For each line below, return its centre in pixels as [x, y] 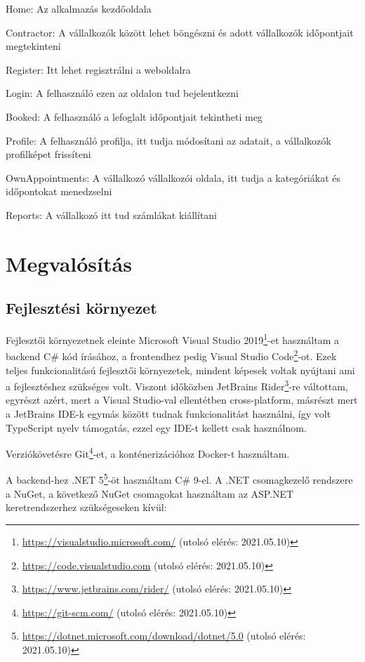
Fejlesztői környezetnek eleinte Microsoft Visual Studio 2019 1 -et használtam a [173, 339]
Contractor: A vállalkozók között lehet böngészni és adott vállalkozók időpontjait [180, 32]
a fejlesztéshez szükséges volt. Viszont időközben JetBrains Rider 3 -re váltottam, [177, 385]
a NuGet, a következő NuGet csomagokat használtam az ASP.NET [150, 493]
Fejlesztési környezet [81, 308]
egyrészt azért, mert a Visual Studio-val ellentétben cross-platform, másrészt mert [182, 400]
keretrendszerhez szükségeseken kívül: [86, 507]
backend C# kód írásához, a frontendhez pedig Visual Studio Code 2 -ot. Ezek [171, 355]
